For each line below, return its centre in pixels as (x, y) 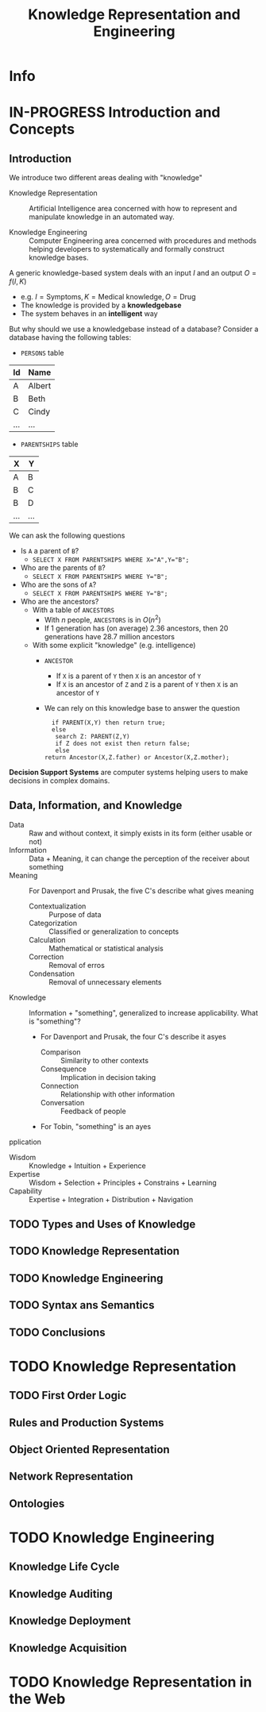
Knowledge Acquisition (68, 1648)
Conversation (62, 1102)
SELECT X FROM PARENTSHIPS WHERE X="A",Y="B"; (111, 560)
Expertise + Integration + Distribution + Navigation (111, 1199)
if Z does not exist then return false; (123, 743)
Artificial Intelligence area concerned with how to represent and (133, 209)
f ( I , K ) (18, 281)
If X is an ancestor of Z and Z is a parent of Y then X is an (147, 684)
